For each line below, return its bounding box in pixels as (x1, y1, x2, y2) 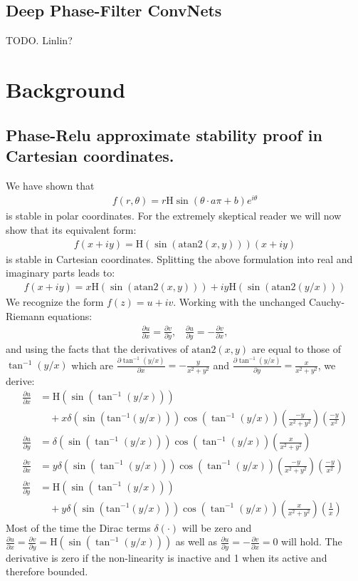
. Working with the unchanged (173, 294, 306, 309)
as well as (175, 534, 217, 549)
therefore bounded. (6, 564, 88, 579)
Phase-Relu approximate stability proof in (6, 123, 322, 145)
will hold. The (281, 534, 342, 549)
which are (71, 357, 114, 372)
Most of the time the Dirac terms (6, 520, 151, 535)
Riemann (6, 308, 45, 323)
